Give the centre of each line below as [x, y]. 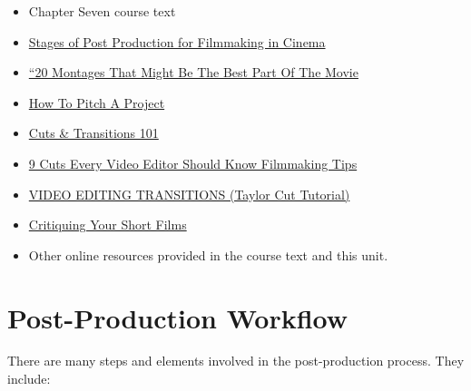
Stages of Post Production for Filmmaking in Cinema [177, 41]
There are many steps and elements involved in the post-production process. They [236, 361]
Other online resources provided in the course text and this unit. [208, 254]
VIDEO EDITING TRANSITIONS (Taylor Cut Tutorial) [189, 194]
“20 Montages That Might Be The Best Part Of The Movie [193, 72]
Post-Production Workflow [178, 317]
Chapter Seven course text [102, 11]
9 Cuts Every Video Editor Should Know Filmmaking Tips [193, 163]
